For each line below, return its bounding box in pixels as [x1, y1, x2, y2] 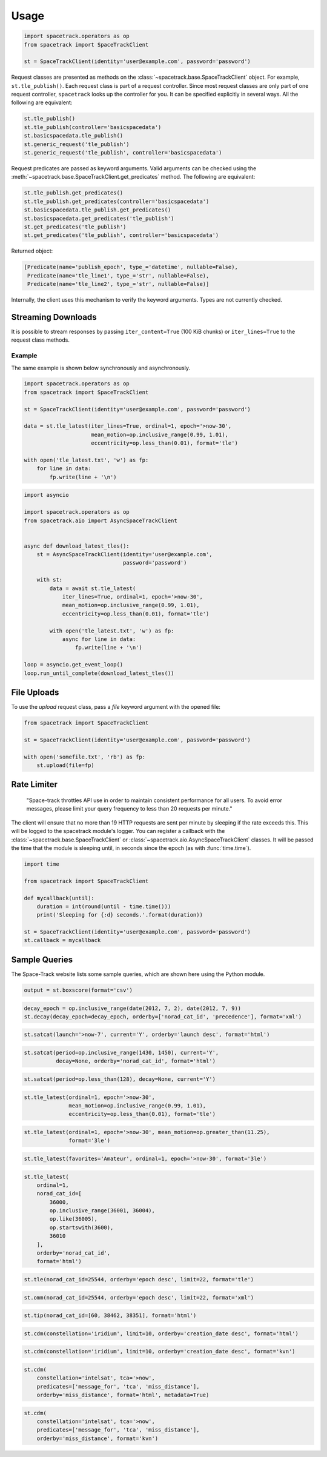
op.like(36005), [49, 1215, 98, 1223]
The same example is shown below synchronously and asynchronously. [11, 364, 191, 371]
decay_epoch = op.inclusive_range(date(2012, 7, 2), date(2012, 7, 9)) [24, 1004, 242, 1012]
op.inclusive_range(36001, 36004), [49, 1207, 156, 1214]
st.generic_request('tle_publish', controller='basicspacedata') [24, 149, 222, 156]
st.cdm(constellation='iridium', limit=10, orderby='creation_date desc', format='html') [24, 1330, 299, 1337]
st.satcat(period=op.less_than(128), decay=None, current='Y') [24, 1076, 216, 1083]
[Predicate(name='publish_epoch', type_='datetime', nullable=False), [24, 264, 239, 271]
